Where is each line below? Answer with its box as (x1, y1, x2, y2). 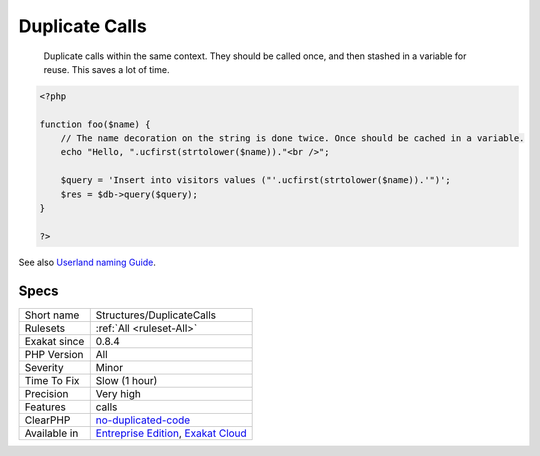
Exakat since (24, 334, 85, 348)
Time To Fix (24, 373, 80, 387)
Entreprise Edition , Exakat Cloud (95, 426, 247, 440)
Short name (24, 308, 80, 322)
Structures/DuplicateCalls (95, 308, 217, 322)
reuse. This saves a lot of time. (43, 63, 170, 75)
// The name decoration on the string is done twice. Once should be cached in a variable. (60, 133, 525, 144)
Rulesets (24, 321, 65, 335)
